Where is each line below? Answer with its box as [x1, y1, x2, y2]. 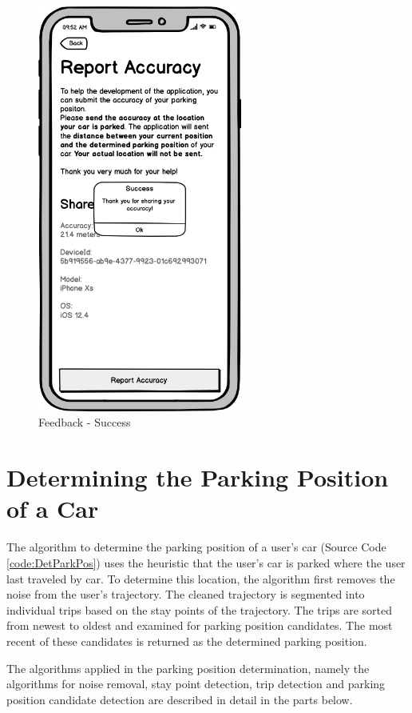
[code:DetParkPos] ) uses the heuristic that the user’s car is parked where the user [6, 554, 406, 571]
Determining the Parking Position [6, 461, 389, 494]
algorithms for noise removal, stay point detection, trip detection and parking [6, 675, 386, 692]
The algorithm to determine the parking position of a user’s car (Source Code [6, 539, 386, 555]
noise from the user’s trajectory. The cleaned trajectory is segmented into [6, 586, 365, 603]
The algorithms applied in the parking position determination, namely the [6, 659, 370, 676]
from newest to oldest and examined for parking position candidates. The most [6, 617, 393, 634]
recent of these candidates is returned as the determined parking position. [6, 632, 367, 649]
